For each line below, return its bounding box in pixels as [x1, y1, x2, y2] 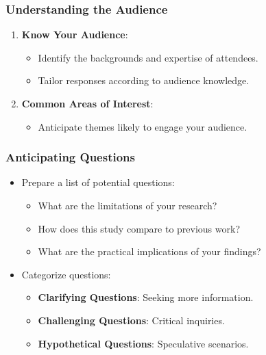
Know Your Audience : [21, 27, 128, 42]
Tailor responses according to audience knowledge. [38, 73, 250, 88]
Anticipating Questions [5, 148, 135, 166]
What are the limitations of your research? [38, 198, 217, 212]
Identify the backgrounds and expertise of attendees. [38, 50, 258, 64]
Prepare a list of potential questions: [21, 175, 175, 189]
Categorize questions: [21, 267, 111, 281]
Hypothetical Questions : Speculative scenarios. [38, 336, 249, 350]
